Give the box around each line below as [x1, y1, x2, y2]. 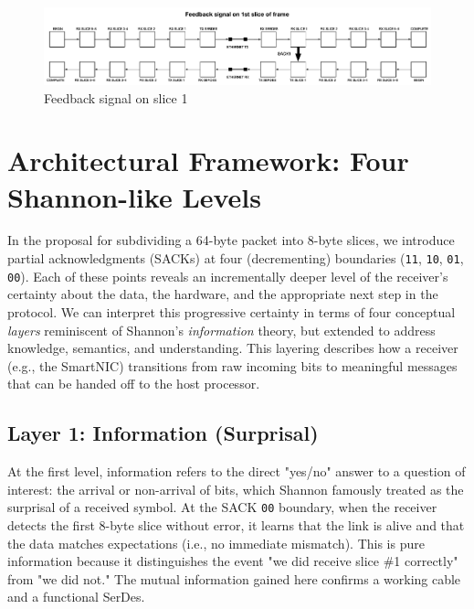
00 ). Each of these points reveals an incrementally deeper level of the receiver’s [7, 266, 448, 285]
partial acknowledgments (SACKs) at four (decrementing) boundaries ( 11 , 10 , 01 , [7, 249, 464, 268]
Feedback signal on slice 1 [44, 88, 188, 107]
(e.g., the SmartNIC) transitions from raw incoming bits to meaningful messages [7, 356, 458, 375]
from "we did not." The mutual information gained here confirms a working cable [7, 569, 461, 588]
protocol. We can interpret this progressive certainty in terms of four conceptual [7, 302, 456, 321]
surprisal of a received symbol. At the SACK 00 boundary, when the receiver [7, 497, 437, 517]
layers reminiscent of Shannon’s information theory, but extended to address [7, 320, 436, 339]
